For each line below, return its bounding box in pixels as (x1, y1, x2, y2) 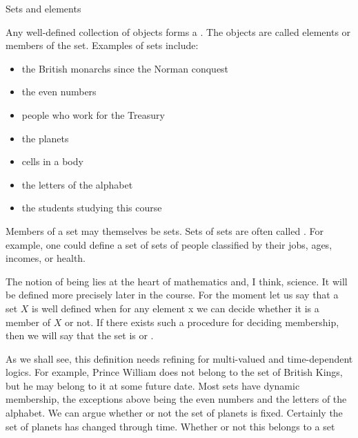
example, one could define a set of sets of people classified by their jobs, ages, (6, 237, 332, 251)
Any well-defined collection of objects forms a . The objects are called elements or (6, 24, 351, 39)
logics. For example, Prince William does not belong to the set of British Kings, (6, 365, 343, 379)
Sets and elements (6, 1, 81, 15)
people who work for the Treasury (21, 107, 165, 122)
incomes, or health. (6, 251, 86, 265)
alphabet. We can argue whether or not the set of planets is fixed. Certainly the (6, 406, 343, 420)
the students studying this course (21, 200, 162, 215)
